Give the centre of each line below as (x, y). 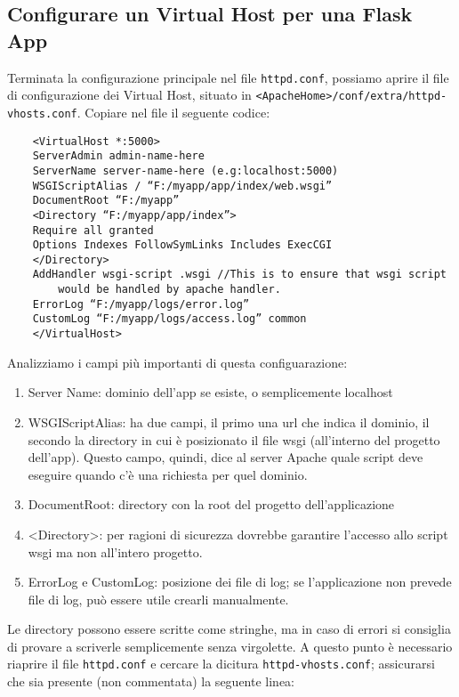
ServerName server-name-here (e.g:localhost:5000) (185, 170)
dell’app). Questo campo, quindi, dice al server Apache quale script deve (225, 457)
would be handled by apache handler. (169, 290)
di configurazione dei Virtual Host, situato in (129, 95)
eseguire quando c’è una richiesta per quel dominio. (168, 474)
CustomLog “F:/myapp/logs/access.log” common (169, 319)
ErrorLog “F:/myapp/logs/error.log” (141, 304)
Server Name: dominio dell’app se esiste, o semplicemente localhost (210, 392)
